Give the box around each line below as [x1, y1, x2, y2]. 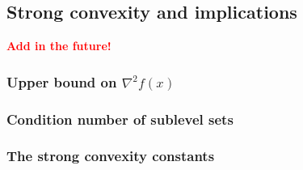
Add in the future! [6, 37, 112, 54]
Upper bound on [6, 71, 117, 91]
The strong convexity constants [6, 146, 215, 166]
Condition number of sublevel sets [6, 108, 234, 129]
